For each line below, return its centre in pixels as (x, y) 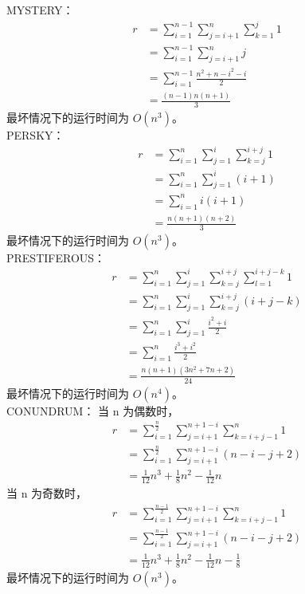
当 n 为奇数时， (47, 493)
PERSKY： (35, 135)
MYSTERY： (40, 10)
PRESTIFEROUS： (56, 257)
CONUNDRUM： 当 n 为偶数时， (93, 410)
